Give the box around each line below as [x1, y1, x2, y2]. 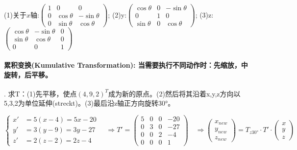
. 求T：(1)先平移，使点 [4, 88, 77, 98]
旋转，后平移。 [4, 69, 52, 79]
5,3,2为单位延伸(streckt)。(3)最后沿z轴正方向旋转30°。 [4, 98, 175, 108]
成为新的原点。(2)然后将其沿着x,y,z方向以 [108, 88, 241, 98]
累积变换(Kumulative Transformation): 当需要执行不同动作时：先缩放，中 [4, 59, 248, 70]
